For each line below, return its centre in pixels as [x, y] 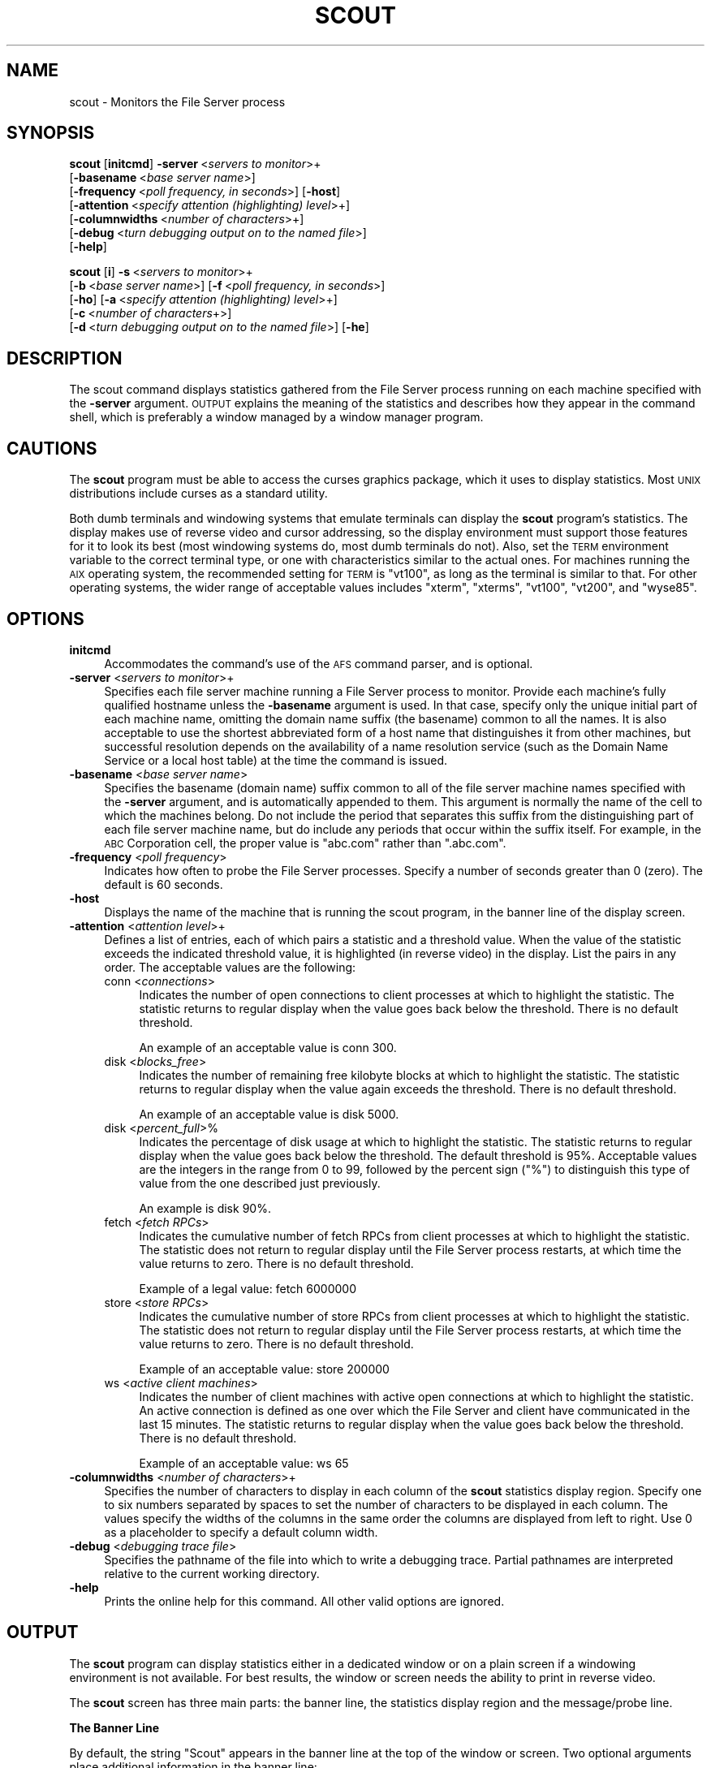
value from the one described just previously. [260, 1183]
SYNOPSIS [51, 133]
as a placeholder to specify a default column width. [241, 1532]
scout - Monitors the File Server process [177, 101]
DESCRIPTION [65, 358]
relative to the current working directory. [212, 1573]
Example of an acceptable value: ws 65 [244, 1463]
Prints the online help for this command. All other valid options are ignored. [304, 1601]
